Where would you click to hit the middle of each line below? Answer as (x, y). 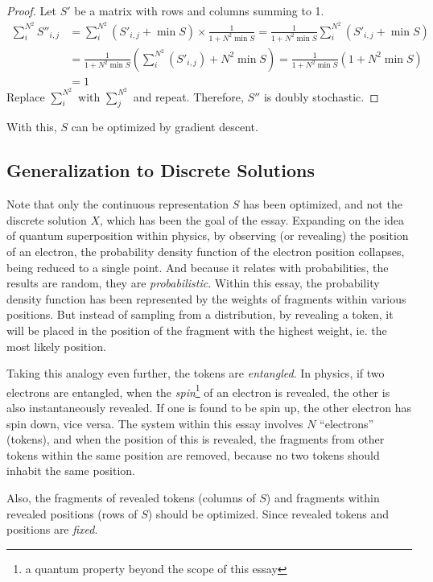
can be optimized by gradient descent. (165, 127)
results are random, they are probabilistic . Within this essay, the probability (193, 283)
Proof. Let (31, 10)
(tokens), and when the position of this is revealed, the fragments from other (196, 439)
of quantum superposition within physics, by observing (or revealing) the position (208, 235)
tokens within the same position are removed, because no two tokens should (193, 454)
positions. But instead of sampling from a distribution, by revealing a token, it (200, 314)
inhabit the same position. (71, 471)
